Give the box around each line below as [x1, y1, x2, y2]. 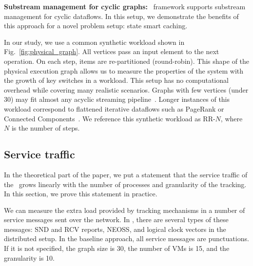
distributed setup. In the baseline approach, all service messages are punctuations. [4, 233, 249, 244]
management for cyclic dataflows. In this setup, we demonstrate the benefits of [4, 11, 239, 21]
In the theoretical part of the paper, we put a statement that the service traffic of [4, 169, 248, 179]
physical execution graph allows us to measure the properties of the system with [4, 65, 244, 76]
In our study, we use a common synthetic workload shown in [4, 37, 185, 47]
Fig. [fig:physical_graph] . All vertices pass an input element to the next [4, 46, 219, 57]
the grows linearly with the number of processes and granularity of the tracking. [4, 179, 247, 189]
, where [220, 113, 243, 123]
